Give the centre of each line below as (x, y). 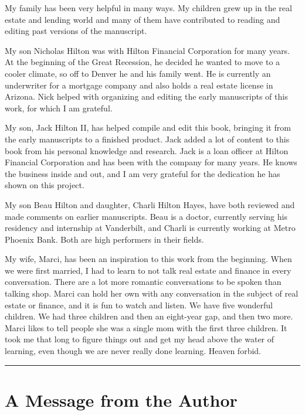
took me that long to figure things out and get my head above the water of (140, 339)
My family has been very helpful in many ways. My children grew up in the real (148, 8)
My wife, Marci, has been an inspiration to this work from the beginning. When (148, 259)
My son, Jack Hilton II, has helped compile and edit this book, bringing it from (148, 127)
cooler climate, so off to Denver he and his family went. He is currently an (138, 73)
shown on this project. (45, 185)
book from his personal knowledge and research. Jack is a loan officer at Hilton (147, 150)
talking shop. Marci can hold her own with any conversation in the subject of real (152, 293)
